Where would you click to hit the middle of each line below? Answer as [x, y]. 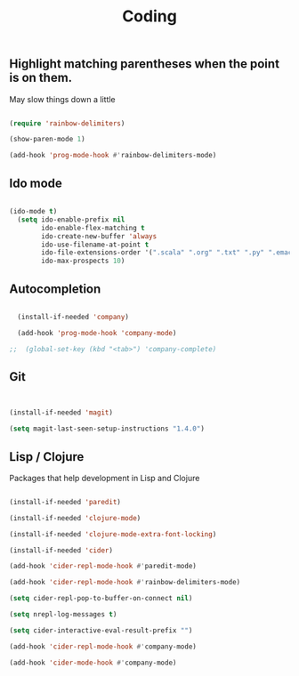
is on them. [41, 78]
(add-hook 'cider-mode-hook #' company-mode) [93, 663]
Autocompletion [55, 289]
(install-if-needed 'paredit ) [65, 502]
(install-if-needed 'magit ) [61, 413]
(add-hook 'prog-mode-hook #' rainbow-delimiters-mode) [113, 156]
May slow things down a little [62, 99]
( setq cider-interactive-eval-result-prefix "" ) [101, 630]
